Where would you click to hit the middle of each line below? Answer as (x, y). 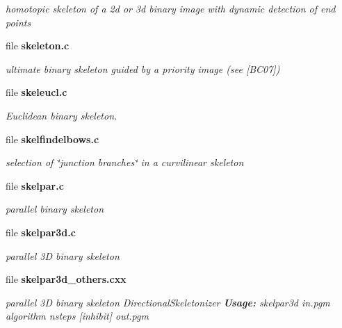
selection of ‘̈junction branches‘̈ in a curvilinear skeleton (125, 162)
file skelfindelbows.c (52, 139)
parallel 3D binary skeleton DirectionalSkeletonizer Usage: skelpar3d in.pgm (168, 302)
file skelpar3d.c (41, 232)
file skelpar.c (35, 185)
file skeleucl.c (36, 92)
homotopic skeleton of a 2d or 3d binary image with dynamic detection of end (171, 8)
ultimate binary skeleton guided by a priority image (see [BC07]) (143, 68)
